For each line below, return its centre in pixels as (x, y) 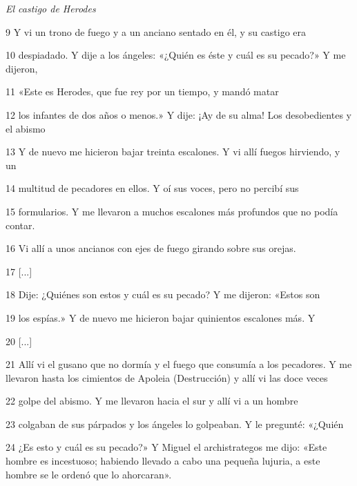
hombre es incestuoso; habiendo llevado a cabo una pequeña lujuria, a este (163, 461)
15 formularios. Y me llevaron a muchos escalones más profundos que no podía (172, 211)
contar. (20, 225)
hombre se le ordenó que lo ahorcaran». (89, 474)
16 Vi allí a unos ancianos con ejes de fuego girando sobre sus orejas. (151, 248)
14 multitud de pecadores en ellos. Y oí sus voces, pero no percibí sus (152, 188)
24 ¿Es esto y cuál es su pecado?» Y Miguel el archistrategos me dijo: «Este (166, 447)
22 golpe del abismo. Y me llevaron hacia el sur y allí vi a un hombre (152, 401)
